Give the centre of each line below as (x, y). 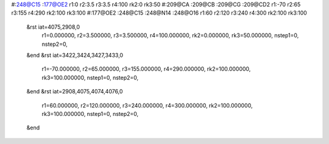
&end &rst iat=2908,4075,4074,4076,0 (75, 92)
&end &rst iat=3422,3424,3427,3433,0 (75, 55)
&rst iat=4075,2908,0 (53, 27)
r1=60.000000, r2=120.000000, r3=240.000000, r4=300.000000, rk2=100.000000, (147, 105)
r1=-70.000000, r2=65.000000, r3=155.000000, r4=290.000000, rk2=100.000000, (146, 69)
